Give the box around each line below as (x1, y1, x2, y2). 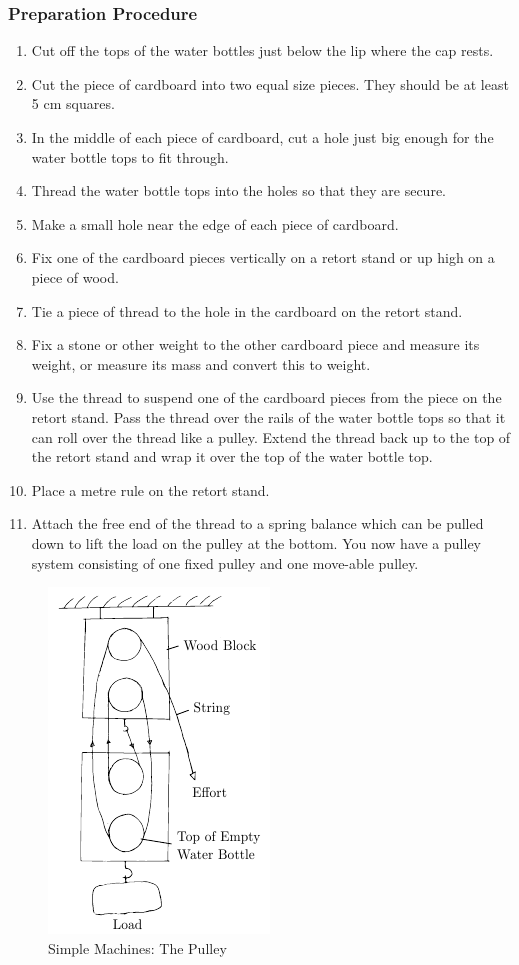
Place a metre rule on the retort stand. (31, 479, 270, 500)
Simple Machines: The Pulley (48, 937, 227, 958)
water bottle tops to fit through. (31, 146, 229, 167)
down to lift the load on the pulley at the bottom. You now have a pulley (31, 532, 481, 553)
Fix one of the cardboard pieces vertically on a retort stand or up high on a (31, 247, 495, 268)
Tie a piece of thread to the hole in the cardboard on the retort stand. (31, 300, 463, 321)
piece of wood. (31, 266, 119, 287)
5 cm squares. (31, 93, 115, 114)
